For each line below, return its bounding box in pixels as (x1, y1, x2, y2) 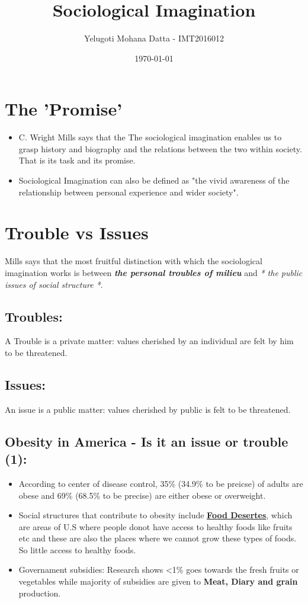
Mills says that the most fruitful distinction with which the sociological (5, 255, 262, 267)
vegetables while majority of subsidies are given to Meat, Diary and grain (18, 575, 298, 588)
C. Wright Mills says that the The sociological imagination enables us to (18, 131, 282, 143)
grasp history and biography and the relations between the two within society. (18, 142, 302, 155)
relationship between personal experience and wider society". (18, 185, 239, 198)
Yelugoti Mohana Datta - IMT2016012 (84, 32, 224, 44)
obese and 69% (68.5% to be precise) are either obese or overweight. (18, 489, 266, 501)
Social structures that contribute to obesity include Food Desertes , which (18, 509, 293, 521)
